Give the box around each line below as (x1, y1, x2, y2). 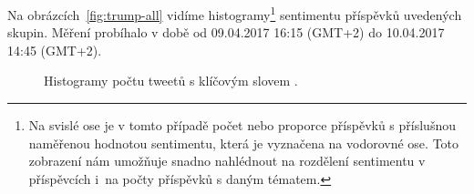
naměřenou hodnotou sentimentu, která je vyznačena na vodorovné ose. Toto (28, 133, 459, 152)
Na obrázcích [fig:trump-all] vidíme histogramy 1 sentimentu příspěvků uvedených (7, 3, 462, 24)
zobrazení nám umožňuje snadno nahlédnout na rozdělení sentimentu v (28, 151, 426, 170)
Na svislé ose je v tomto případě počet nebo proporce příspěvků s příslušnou (28, 116, 456, 135)
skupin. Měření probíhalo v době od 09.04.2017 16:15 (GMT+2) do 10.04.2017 (7, 23, 445, 42)
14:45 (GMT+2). (7, 40, 102, 59)
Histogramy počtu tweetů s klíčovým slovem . (44, 71, 298, 90)
